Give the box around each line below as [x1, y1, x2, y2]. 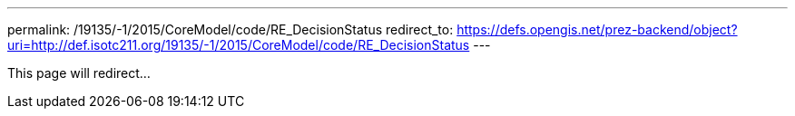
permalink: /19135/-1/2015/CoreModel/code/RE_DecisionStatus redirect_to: [7, 22, 454, 37]
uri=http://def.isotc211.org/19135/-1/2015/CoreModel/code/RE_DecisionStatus [7, 37, 470, 53]
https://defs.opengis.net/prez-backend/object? [456, 22, 738, 37]
